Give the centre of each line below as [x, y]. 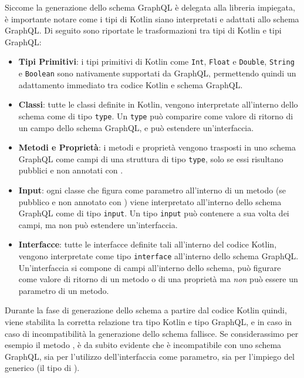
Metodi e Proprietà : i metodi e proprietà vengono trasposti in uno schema [157, 147]
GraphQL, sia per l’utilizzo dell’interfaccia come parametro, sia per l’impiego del [150, 356]
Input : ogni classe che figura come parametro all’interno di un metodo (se [152, 190]
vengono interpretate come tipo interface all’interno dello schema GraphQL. [158, 256]
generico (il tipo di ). [42, 368]
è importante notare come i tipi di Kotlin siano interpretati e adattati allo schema [152, 19]
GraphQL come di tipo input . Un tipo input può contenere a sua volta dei [154, 213]
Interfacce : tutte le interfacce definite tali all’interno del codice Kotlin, [148, 244]
